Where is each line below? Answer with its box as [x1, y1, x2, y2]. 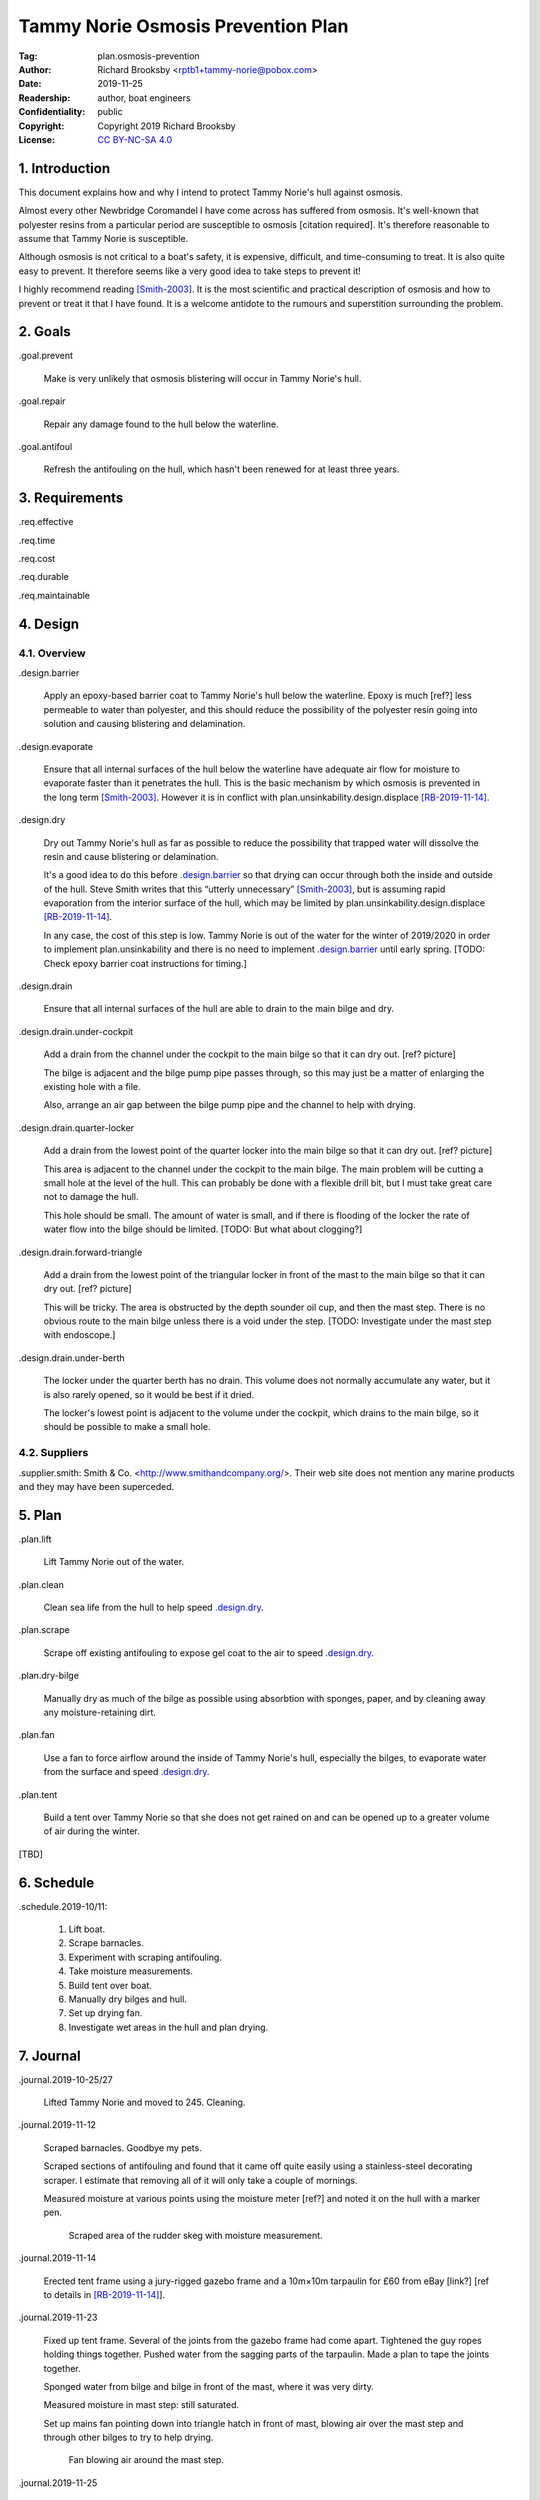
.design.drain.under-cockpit [18, 1025, 134, 1037]
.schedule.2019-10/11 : [18, 1900, 108, 1912]
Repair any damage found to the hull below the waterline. [43, 418, 279, 430]
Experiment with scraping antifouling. [68, 1951, 222, 1963]
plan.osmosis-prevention [97, 50, 200, 62]
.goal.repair [18, 395, 66, 407]
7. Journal [18, 2047, 81, 2064]
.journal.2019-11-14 [18, 2252, 97, 2264]
